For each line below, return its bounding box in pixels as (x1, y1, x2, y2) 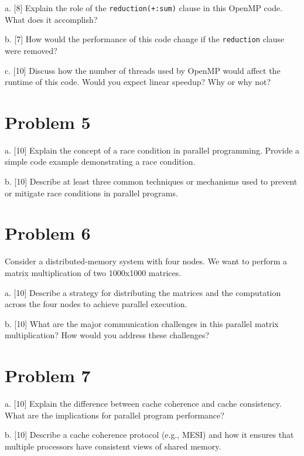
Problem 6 (5, 221, 91, 245)
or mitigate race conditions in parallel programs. (5, 186, 178, 199)
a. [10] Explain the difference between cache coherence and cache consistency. (5, 397, 282, 409)
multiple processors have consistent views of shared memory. (5, 440, 221, 452)
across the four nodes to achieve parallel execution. (5, 298, 187, 310)
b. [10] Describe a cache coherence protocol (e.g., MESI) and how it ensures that (5, 428, 294, 441)
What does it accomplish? (5, 13, 98, 25)
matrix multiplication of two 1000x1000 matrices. (5, 266, 182, 278)
